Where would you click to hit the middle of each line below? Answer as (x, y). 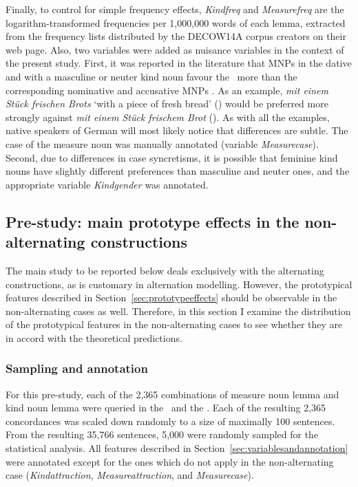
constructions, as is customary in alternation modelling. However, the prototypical (179, 284)
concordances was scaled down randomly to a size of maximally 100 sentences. (170, 421)
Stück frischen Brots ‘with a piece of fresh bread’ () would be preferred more (167, 104)
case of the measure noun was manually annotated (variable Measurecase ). (162, 143)
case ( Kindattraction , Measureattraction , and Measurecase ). (130, 475)
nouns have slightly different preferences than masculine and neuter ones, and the (178, 171)
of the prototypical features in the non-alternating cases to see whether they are (174, 324)
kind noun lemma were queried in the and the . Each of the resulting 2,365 (166, 408)
